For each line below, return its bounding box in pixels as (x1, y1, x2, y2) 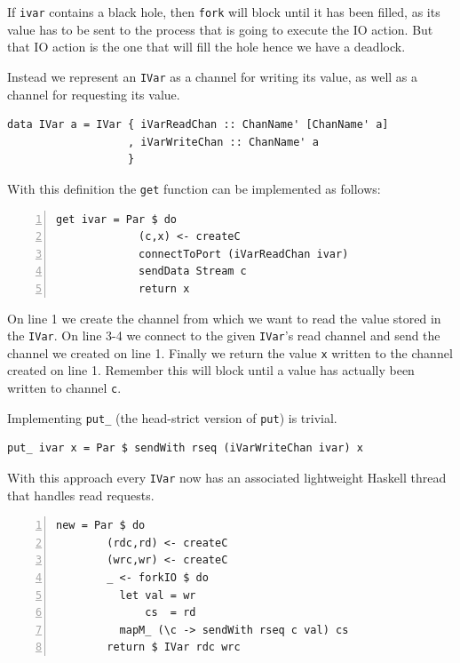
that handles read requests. (7, 485, 155, 504)
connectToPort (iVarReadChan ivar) (139, 247, 349, 260)
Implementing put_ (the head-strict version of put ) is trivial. (7, 408, 337, 427)
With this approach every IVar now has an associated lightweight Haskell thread (7, 467, 447, 486)
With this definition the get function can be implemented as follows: (7, 179, 381, 197)
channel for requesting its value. (7, 84, 180, 103)
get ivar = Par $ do (56, 212, 178, 226)
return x (139, 282, 190, 295)
